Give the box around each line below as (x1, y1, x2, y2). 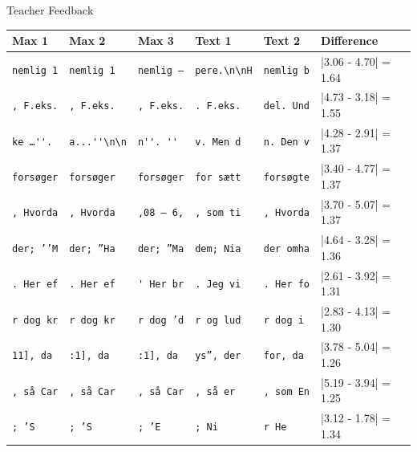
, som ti (195, 207, 241, 219)
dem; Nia (195, 242, 241, 255)
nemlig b (263, 64, 310, 76)
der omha (263, 242, 310, 255)
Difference (321, 32, 379, 49)
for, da (263, 350, 304, 362)
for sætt (195, 172, 241, 184)
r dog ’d (137, 314, 184, 326)
